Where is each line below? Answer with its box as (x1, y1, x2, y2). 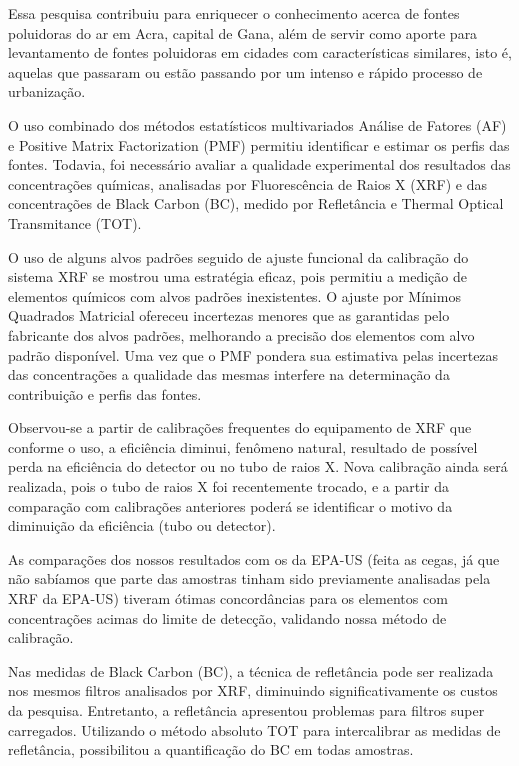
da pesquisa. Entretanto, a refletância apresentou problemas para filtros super (8, 700, 485, 720)
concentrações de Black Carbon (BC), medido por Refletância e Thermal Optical (8, 193, 504, 214)
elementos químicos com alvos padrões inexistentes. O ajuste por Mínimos (8, 285, 461, 306)
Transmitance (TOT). (8, 212, 142, 233)
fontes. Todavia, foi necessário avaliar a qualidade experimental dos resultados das (8, 154, 511, 175)
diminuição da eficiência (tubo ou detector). (8, 515, 276, 536)
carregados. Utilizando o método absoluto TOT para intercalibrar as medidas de (8, 719, 501, 740)
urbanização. (8, 81, 86, 102)
